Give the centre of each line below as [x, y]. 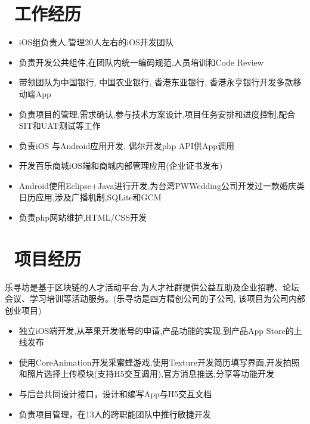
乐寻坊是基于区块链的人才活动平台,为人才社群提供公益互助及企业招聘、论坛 [152, 287]
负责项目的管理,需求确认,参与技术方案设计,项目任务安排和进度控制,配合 [157, 114]
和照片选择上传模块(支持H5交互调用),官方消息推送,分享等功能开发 [146, 374]
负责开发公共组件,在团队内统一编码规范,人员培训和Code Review [141, 62]
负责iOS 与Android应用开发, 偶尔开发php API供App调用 [126, 145]
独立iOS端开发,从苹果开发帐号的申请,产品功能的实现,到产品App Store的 [156, 330]
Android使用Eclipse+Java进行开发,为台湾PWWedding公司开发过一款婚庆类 [162, 185]
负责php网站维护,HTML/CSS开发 [83, 217]
